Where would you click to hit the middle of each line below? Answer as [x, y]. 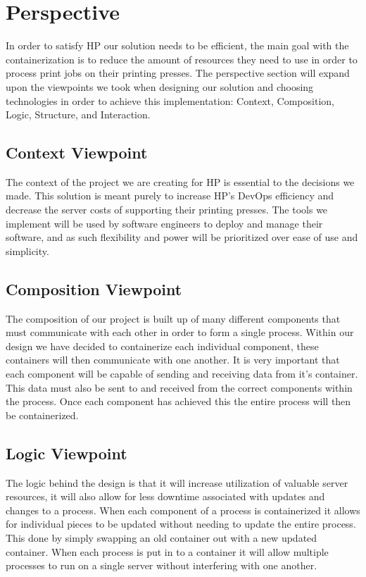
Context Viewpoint [77, 153]
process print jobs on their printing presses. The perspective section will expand [178, 73]
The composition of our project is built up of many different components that [173, 318]
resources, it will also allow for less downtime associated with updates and [165, 496]
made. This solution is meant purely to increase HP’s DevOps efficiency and [170, 196]
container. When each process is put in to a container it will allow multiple [167, 551]
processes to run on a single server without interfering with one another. [162, 565]
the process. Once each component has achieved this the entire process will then [178, 401]
